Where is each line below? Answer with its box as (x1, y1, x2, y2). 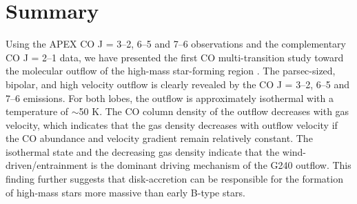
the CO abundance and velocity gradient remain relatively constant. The (6, 131, 313, 145)
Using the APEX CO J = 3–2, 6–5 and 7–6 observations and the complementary (6, 37, 346, 51)
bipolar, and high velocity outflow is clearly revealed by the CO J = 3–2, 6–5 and (6, 76, 349, 91)
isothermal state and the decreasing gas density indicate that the (6, 144, 280, 159)
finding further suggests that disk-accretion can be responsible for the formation (6, 172, 343, 186)
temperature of (6, 104, 69, 119)
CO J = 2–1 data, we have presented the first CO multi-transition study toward (6, 50, 344, 64)
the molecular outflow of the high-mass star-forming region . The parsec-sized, (6, 63, 336, 78)
